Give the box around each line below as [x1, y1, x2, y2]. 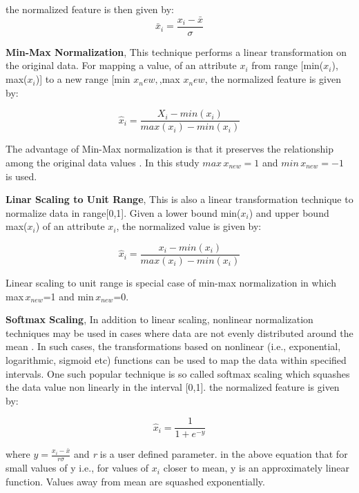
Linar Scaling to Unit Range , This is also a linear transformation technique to [6, 192, 353, 206]
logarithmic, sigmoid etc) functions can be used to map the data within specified [6, 352, 347, 367]
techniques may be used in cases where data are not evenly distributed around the [6, 325, 353, 340]
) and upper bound [249, 205, 329, 220]
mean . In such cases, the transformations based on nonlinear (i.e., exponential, [6, 339, 341, 354]
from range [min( [251, 58, 324, 72]
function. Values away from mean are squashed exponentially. [6, 474, 265, 488]
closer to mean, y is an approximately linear [163, 461, 350, 475]
